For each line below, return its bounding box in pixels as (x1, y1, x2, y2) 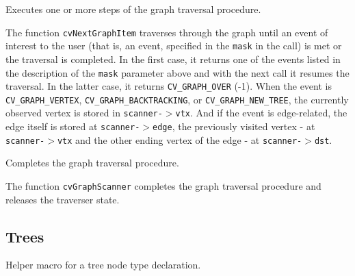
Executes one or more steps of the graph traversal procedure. (5, 2, 261, 16)
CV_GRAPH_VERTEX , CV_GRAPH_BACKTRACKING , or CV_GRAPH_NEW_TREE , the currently (5, 92, 349, 106)
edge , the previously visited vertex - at (153, 119, 315, 134)
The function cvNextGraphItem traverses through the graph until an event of (5, 25, 328, 39)
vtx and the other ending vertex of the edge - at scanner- (57, 132, 302, 147)
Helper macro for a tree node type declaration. (5, 258, 201, 272)
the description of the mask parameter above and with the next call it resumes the (5, 65, 350, 79)
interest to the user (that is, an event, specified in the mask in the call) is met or (5, 38, 342, 53)
